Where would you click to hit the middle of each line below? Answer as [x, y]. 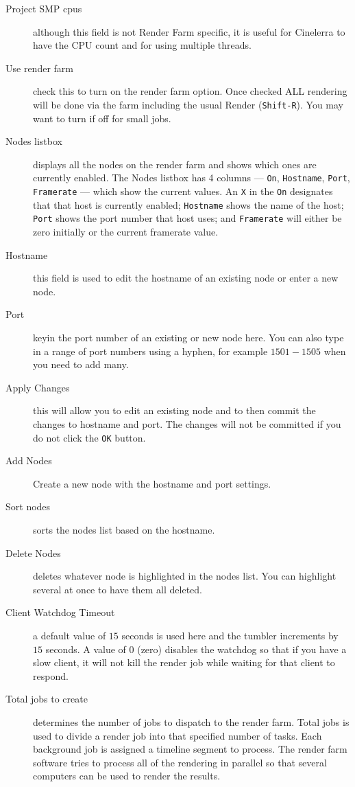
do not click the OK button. [89, 437]
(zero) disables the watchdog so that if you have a [242, 649]
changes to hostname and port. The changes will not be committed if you [187, 423]
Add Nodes [29, 460]
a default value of [70, 635]
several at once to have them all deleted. [118, 589]
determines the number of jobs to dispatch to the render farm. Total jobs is [191, 721]
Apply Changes [38, 387]
